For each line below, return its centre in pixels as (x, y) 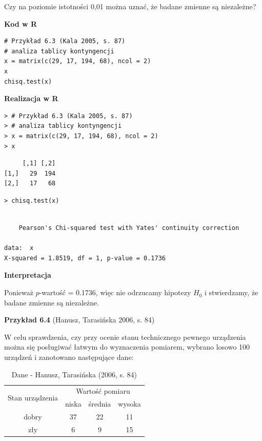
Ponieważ (19, 292)
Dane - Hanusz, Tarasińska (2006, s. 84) (74, 374)
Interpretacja (28, 275)
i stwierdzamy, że (231, 292)
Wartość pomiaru (103, 391)
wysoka (129, 404)
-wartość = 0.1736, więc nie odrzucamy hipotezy (115, 292)
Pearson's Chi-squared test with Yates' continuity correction (129, 228)
